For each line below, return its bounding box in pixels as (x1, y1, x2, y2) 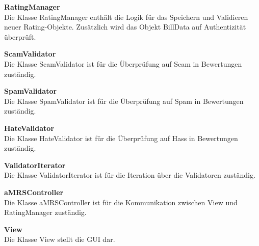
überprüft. (4, 31, 36, 42)
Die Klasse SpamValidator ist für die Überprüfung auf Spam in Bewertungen (4, 95, 244, 106)
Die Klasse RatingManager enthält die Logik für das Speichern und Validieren (4, 11, 248, 22)
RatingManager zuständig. (4, 207, 87, 217)
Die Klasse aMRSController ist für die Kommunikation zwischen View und (4, 197, 238, 207)
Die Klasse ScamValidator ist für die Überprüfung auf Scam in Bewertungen (4, 58, 242, 69)
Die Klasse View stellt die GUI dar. (4, 234, 115, 244)
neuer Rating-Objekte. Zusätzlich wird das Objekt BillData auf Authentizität (4, 21, 246, 32)
